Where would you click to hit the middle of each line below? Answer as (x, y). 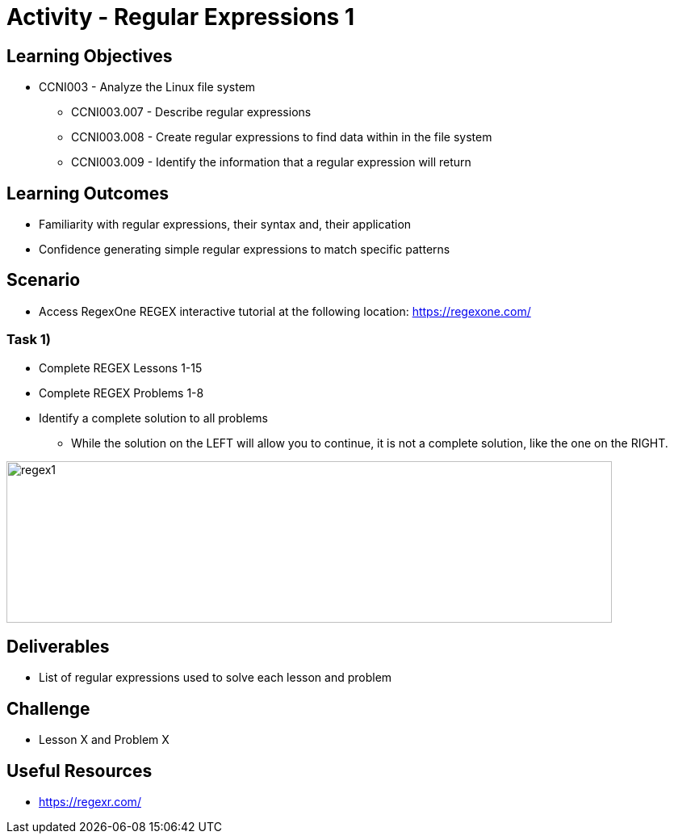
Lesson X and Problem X (104, 740)
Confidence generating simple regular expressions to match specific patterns (245, 250)
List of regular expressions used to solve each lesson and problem (216, 678)
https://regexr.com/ (90, 802)
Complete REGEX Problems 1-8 (121, 393)
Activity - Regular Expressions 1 (181, 17)
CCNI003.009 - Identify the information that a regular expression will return (271, 162)
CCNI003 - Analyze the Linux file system (147, 87)
